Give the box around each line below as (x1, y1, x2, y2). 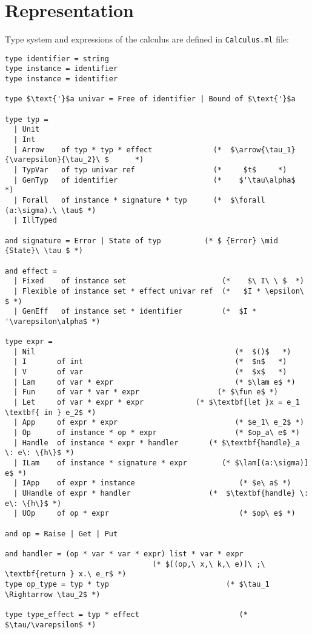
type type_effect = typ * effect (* (5, 610, 248, 619)
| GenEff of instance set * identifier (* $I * (13, 307, 257, 316)
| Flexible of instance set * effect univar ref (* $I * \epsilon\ (13, 286, 304, 295)
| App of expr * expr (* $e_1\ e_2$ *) (13, 418, 304, 427)
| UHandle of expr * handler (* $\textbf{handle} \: (13, 489, 309, 497)
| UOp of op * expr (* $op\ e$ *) (13, 509, 296, 518)
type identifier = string (5, 54, 109, 63)
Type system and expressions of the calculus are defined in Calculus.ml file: (5, 33, 289, 46)
